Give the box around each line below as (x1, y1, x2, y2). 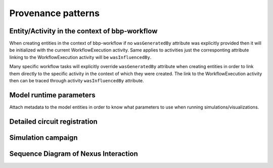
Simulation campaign (9, 133, 78, 142)
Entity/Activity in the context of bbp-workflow (9, 27, 158, 35)
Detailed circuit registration (9, 117, 98, 126)
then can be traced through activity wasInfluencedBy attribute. (9, 78, 144, 84)
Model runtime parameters (9, 91, 96, 99)
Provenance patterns (9, 8, 100, 19)
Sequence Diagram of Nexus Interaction (9, 149, 139, 158)
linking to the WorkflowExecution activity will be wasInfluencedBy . (9, 54, 152, 60)
